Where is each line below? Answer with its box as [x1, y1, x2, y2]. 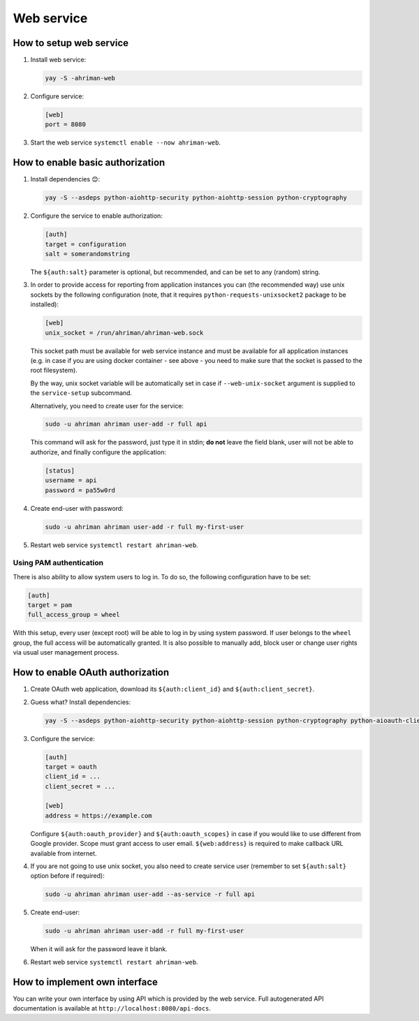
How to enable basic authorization [13, 157, 166, 169]
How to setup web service [13, 37, 129, 49]
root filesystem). [30, 366, 78, 375]
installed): [30, 300, 59, 308]
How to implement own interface [13, 976, 159, 988]
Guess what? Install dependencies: [30, 698, 131, 706]
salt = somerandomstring [45, 250, 131, 258]
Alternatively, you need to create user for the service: [30, 401, 184, 410]
